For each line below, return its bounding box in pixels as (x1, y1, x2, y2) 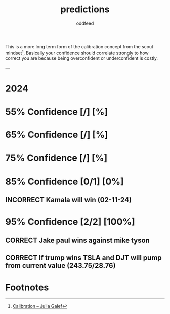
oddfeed (76, 20, 94, 26)
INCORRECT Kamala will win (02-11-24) (5, 195, 132, 204)
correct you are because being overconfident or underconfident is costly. (5, 55, 158, 61)
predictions (60, 4, 110, 15)
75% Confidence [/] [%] (5, 152, 108, 164)
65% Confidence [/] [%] (5, 129, 108, 141)
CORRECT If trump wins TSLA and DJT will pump (5, 253, 162, 262)
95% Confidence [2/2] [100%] (5, 216, 135, 228)
